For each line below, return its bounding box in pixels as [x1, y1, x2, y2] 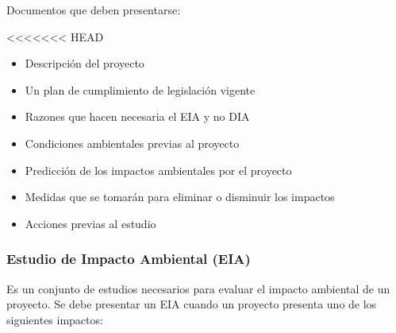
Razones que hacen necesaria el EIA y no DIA [25, 108, 250, 125]
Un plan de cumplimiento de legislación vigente [25, 81, 256, 98]
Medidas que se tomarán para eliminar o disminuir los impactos [25, 188, 335, 205]
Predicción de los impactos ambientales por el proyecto [25, 161, 292, 178]
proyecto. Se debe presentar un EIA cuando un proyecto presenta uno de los [6, 296, 377, 312]
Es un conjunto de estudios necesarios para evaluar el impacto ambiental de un [6, 280, 390, 296]
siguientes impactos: [6, 311, 103, 327]
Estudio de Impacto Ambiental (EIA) [6, 249, 251, 269]
